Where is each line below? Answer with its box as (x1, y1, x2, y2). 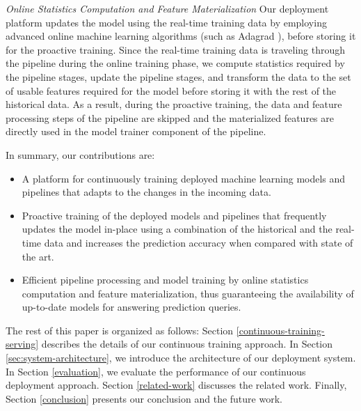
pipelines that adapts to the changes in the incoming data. (22, 185, 271, 199)
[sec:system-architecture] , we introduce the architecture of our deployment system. (6, 350, 356, 365)
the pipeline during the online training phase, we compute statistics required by (6, 56, 345, 70)
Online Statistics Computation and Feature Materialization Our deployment (6, 1, 329, 15)
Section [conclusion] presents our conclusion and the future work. (6, 391, 282, 405)
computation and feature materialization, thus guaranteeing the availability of (22, 286, 354, 300)
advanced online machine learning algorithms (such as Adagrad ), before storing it (6, 29, 356, 43)
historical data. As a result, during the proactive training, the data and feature (6, 97, 342, 111)
